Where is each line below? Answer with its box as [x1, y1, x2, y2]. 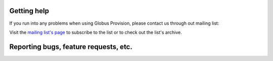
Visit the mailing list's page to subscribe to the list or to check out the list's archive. [9, 29, 182, 35]
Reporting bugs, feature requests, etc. [9, 42, 132, 51]
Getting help [9, 7, 49, 15]
